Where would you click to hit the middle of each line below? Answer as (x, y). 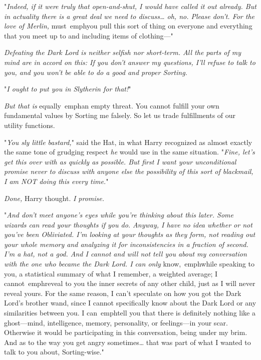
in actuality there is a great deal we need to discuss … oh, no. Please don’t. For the (129, 16)
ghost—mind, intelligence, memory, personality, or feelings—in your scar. (116, 322)
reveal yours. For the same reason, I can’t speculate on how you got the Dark (123, 293)
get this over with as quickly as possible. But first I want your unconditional (120, 161)
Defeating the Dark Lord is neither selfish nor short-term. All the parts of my (122, 52)
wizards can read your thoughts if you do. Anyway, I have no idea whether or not (128, 224)
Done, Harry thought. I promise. (54, 198)
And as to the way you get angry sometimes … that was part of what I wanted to (127, 342)
